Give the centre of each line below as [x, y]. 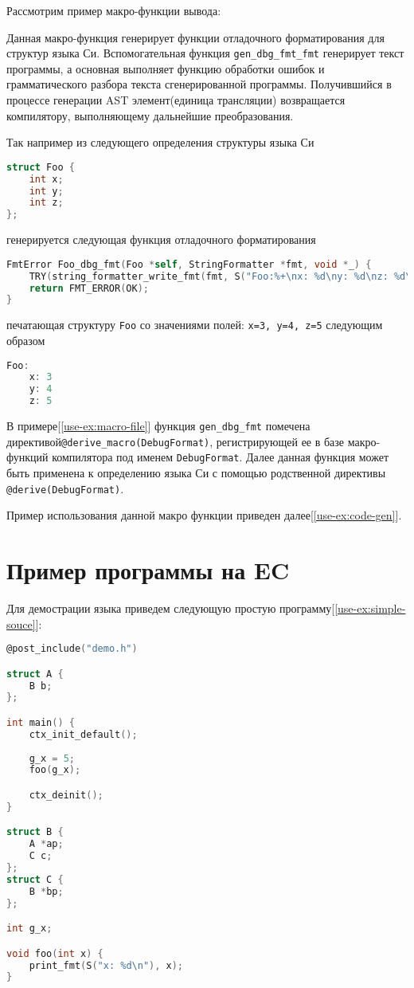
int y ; [46, 191]
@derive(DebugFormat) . [65, 488]
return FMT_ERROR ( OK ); [89, 288]
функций [27, 457]
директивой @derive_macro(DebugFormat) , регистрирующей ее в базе [176, 441]
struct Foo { [41, 167]
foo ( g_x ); [55, 770]
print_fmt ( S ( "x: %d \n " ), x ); [106, 965]
